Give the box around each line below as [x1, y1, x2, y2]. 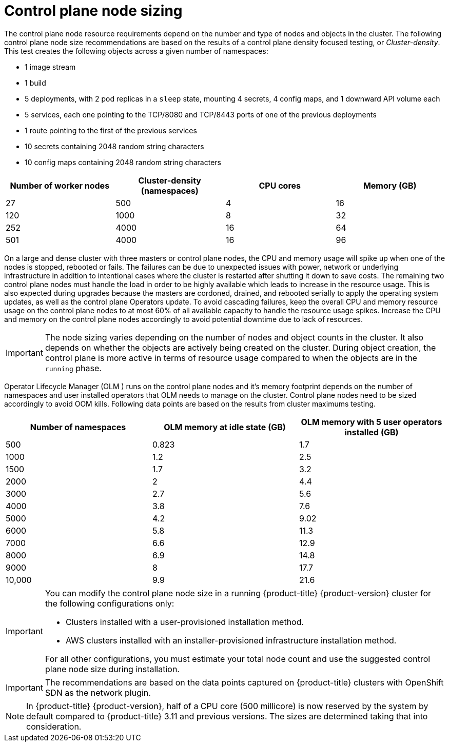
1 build [25, 78, 46, 87]
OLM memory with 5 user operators [301, 416, 442, 427]
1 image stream [25, 62, 76, 71]
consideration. [26, 721, 82, 732]
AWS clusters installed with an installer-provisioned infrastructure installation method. [65, 635, 397, 646]
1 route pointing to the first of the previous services [25, 126, 197, 135]
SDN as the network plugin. [45, 687, 151, 698]
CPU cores [259, 180, 301, 191]
